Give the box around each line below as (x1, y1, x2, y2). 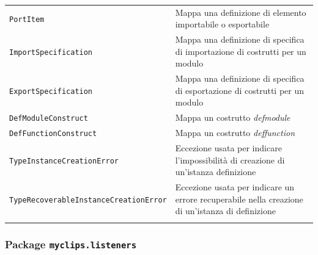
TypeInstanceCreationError (9, 156, 119, 165)
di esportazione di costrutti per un (175, 84, 305, 96)
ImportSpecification (9, 48, 93, 57)
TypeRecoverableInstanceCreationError (9, 195, 167, 204)
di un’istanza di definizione (175, 204, 276, 217)
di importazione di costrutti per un (175, 45, 306, 57)
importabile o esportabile (175, 18, 270, 31)
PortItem (9, 15, 45, 24)
